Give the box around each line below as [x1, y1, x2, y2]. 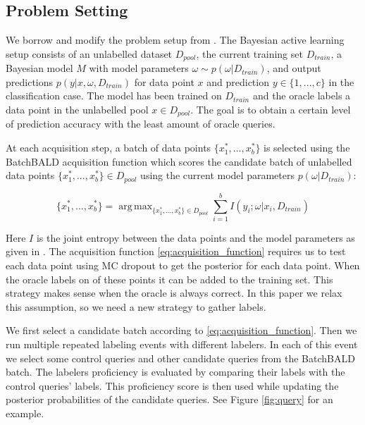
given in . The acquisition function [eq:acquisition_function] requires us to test [6, 244, 346, 259]
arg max [118, 201, 153, 211]
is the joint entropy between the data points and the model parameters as [36, 230, 355, 245]
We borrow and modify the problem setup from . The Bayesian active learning [6, 32, 345, 47]
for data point [134, 74, 194, 89]
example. [6, 405, 44, 420]
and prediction [206, 74, 269, 89]
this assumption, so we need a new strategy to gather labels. [6, 299, 266, 314]
